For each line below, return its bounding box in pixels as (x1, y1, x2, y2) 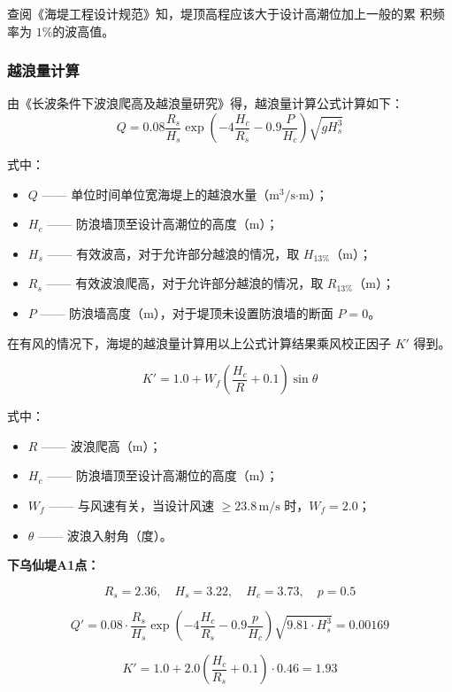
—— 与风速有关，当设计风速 (49, 495, 214, 514)
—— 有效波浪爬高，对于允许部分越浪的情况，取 (46, 274, 324, 292)
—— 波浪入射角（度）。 (38, 525, 172, 544)
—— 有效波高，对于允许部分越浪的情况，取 (47, 244, 300, 262)
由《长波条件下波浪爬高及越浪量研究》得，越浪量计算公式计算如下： (7, 94, 403, 113)
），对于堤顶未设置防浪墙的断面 (153, 303, 333, 322)
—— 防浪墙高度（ (40, 303, 144, 322)
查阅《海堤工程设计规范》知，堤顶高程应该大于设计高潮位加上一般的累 (7, 4, 416, 22)
